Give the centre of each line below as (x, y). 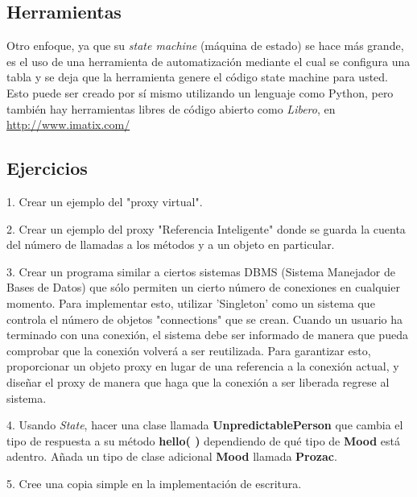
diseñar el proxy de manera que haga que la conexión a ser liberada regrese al (198, 381)
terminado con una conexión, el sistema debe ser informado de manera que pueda (207, 335)
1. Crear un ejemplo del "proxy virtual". (105, 201)
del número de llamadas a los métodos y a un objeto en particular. (171, 244)
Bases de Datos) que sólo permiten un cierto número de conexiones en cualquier (203, 287)
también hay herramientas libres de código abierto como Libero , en (171, 108)
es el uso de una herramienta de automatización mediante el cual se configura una (208, 61)
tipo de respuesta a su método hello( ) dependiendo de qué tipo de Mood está (204, 440)
